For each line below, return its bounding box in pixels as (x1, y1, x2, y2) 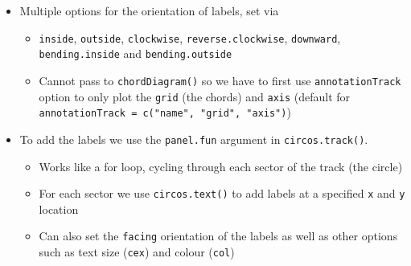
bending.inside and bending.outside (39, 45, 232, 62)
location (39, 200, 79, 217)
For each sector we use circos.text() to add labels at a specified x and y (39, 185, 405, 202)
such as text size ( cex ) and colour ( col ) (39, 243, 235, 260)
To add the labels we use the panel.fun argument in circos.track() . (19, 130, 368, 147)
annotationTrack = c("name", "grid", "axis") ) (39, 104, 291, 121)
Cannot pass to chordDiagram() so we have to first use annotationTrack (39, 72, 401, 88)
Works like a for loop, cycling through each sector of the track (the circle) (39, 158, 403, 174)
